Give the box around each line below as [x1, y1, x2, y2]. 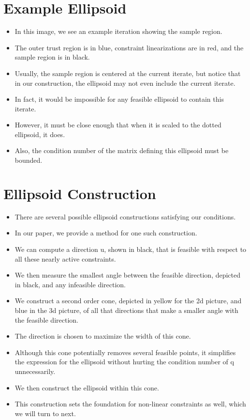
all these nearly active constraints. [15, 253, 116, 264]
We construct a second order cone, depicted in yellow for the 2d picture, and [15, 296, 242, 306]
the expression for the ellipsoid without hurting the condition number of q [15, 357, 234, 367]
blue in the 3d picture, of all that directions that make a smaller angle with [15, 305, 238, 315]
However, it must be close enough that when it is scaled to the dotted [15, 120, 221, 130]
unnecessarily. [15, 366, 56, 376]
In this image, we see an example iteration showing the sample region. [15, 26, 222, 36]
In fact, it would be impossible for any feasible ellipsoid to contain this [15, 94, 224, 104]
